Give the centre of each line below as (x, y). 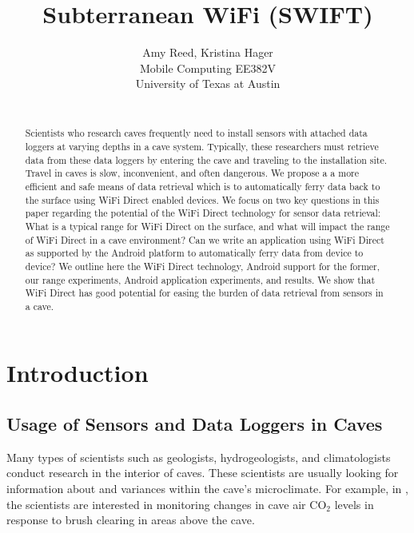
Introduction (78, 373)
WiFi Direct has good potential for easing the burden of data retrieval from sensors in (204, 293)
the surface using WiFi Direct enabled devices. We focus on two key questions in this (202, 199)
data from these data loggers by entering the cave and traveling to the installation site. (206, 159)
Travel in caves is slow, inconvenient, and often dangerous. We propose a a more (192, 173)
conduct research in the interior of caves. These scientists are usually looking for (203, 473)
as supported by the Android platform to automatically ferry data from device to (194, 253)
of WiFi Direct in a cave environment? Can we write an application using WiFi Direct (205, 239)
